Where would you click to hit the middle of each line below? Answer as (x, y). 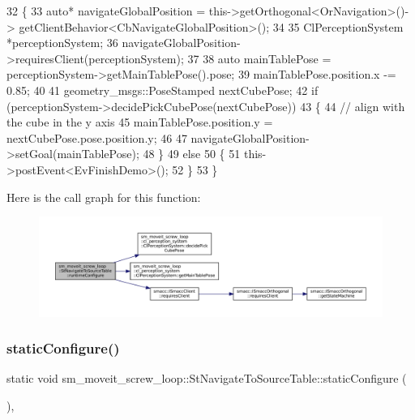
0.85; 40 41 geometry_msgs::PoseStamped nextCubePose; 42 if (163, 90)
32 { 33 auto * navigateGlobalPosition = (106, 11)
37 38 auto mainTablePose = (259, 58)
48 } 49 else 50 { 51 (192, 154)
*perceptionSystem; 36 (62, 43)
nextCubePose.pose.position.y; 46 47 (97, 137)
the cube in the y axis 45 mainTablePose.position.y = (140, 122)
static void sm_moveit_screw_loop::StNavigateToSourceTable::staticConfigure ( (207, 378)
